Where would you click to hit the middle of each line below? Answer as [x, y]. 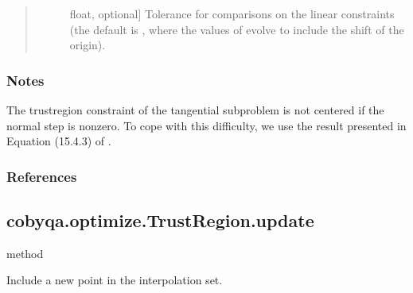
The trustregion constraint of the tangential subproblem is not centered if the [195, 110]
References [42, 176]
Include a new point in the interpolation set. [115, 280]
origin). [88, 45]
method [25, 253]
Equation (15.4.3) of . [59, 141]
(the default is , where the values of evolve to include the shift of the [237, 29]
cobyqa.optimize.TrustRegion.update [160, 220]
